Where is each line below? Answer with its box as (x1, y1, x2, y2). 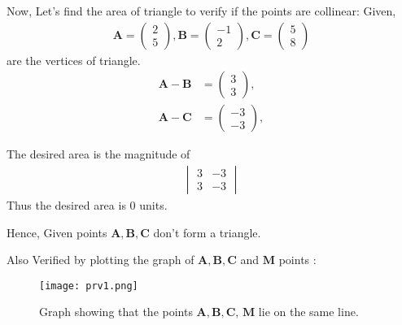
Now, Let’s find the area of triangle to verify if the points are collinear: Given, (7, 2, 396, 19)
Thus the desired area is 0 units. (7, 196, 168, 213)
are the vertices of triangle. (7, 51, 141, 68)
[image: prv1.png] (39, 279, 138, 292)
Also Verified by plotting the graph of (7, 251, 194, 268)
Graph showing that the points (39, 303, 193, 320)
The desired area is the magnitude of (7, 145, 190, 162)
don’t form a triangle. (153, 223, 261, 240)
